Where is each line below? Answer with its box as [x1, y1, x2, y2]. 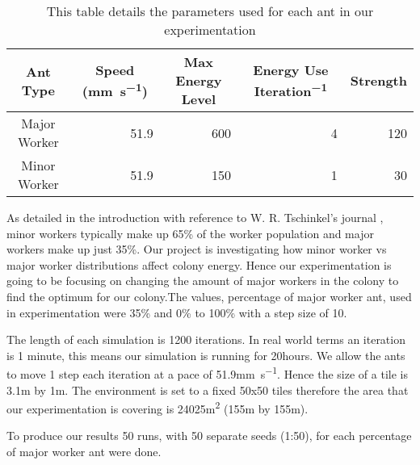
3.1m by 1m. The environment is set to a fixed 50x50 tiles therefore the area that [6, 381, 409, 398]
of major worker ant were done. [6, 443, 162, 460]
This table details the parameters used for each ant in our [46, 2, 374, 20]
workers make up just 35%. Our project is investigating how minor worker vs [6, 241, 387, 258]
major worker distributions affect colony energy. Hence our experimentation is [6, 256, 392, 273]
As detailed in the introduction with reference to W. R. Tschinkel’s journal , [6, 209, 384, 225]
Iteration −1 [254, 78, 328, 101]
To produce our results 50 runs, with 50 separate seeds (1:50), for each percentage [6, 427, 412, 444]
